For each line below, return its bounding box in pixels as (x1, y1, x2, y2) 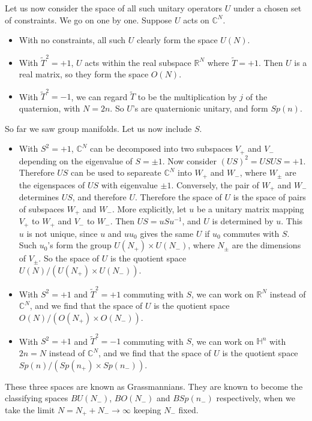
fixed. (178, 403, 199, 416)
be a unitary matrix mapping (196, 202, 304, 215)
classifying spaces (5, 392, 68, 404)
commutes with (223, 227, 280, 239)
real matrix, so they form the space (19, 68, 149, 80)
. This (281, 215, 303, 227)
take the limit (5, 403, 55, 416)
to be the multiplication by (137, 90, 237, 103)
